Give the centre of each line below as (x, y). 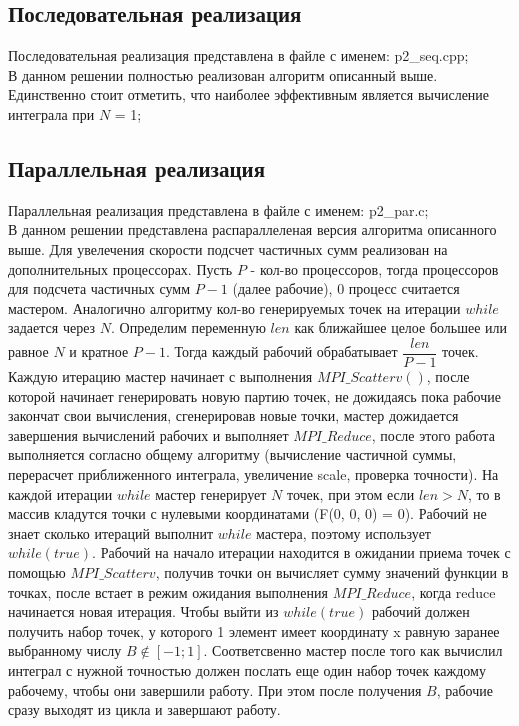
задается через (52, 327)
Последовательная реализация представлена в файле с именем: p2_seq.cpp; (238, 55)
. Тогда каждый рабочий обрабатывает (281, 351)
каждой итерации (60, 493)
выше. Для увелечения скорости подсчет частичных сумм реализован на (228, 248)
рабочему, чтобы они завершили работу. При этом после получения (215, 689)
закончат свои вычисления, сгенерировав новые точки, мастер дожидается (233, 415)
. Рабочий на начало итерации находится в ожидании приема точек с (301, 552)
